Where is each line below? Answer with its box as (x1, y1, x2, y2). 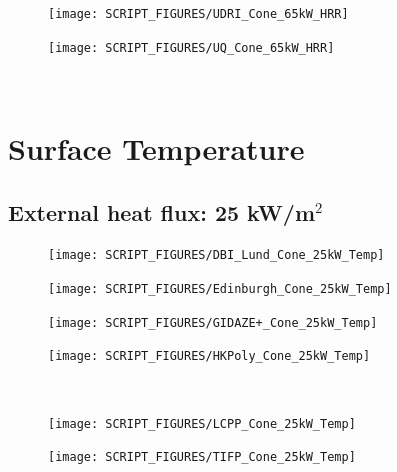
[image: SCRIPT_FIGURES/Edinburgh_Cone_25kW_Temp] (48, 282, 392, 297)
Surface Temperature (8, 128, 305, 169)
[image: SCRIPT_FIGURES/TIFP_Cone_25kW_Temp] (48, 450, 356, 465)
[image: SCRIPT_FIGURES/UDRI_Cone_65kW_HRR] (48, 7, 349, 21)
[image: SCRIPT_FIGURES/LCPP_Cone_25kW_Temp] (48, 416, 356, 431)
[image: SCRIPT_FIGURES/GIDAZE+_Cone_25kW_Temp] (48, 315, 378, 330)
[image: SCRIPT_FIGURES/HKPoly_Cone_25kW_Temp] (48, 349, 371, 364)
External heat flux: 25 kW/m (8, 196, 315, 227)
